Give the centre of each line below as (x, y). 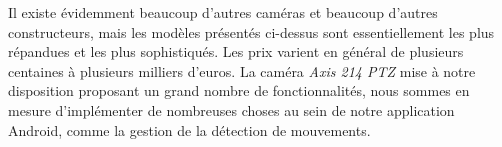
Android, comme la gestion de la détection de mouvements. (189, 129)
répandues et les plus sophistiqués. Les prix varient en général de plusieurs (236, 51)
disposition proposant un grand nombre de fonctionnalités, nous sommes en (239, 90)
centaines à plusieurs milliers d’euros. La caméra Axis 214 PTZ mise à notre (242, 70)
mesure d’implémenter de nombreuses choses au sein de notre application (231, 109)
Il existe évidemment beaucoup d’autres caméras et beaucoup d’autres (223, 12)
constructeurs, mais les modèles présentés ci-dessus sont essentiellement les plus (251, 31)
